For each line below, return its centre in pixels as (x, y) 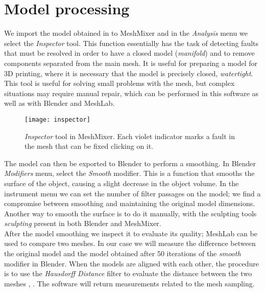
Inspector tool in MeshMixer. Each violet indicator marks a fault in (130, 136)
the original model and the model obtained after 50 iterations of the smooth (123, 253)
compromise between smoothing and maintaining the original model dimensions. (130, 203)
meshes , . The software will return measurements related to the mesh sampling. (129, 283)
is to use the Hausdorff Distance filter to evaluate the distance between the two (128, 273)
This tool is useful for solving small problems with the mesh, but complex (119, 83)
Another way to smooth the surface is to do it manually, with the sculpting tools (130, 213)
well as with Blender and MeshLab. (59, 103)
